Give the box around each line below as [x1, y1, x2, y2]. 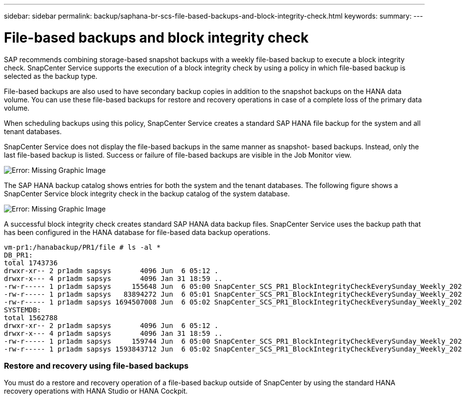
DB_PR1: [4, 251, 33, 259]
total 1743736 [4, 258, 58, 267]
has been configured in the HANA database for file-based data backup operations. [4, 228, 270, 236]
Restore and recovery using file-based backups [4, 360, 189, 371]
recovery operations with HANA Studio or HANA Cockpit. [4, 387, 188, 396]
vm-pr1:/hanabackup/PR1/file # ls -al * [4, 243, 161, 251]
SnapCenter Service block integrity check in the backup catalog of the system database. [4, 189, 290, 198]
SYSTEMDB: [4, 305, 41, 314]
